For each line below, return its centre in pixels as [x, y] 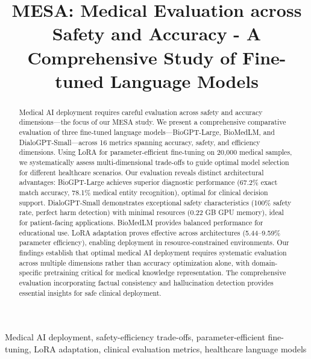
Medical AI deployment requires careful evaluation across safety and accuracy [141, 112]
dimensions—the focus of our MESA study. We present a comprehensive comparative [152, 122]
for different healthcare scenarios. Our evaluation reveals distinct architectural [141, 172]
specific [30, 273]
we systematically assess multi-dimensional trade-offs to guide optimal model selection [154, 162]
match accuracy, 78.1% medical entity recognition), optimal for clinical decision [143, 192]
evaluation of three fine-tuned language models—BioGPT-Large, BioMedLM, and [147, 132]
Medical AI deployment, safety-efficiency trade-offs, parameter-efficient [135, 337]
